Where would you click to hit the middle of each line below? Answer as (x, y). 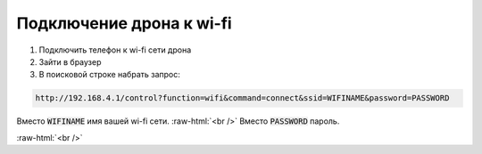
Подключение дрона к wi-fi (124, 23)
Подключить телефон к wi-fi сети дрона (115, 50)
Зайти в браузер (70, 61)
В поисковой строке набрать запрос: (109, 75)
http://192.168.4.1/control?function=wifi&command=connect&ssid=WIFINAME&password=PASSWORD (242, 98)
